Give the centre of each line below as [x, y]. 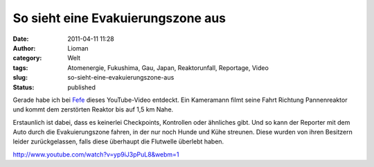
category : [27, 58]
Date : [21, 39]
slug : [20, 78]
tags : [20, 68]
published [82, 87]
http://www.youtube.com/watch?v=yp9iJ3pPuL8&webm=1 [96, 154]
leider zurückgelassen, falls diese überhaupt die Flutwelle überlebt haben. [118, 141]
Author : [24, 48]
